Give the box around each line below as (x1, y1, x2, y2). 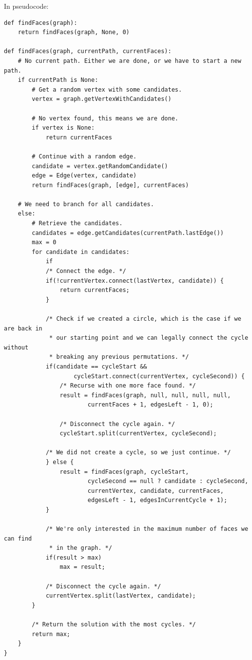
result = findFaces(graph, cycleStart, (59, 468, 189, 475)
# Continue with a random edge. (32, 153, 137, 160)
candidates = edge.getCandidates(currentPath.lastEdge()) (32, 229, 224, 236)
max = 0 (32, 239, 57, 246)
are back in (4, 325, 42, 332)
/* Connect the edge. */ (45, 268, 126, 275)
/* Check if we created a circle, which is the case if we (45, 315, 241, 322)
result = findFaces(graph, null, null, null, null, (59, 391, 231, 399)
